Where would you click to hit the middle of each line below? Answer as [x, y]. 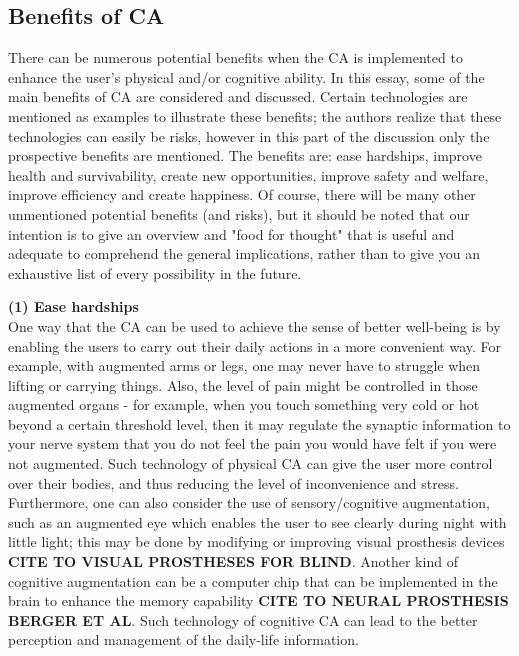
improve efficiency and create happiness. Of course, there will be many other [242, 194]
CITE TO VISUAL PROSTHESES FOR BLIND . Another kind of [233, 561]
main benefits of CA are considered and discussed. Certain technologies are [238, 96]
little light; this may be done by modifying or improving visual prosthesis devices [256, 541]
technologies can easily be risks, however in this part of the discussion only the [249, 135]
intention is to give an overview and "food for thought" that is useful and [231, 233]
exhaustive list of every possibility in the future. [155, 272]
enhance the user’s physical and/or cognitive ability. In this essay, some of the [246, 76]
